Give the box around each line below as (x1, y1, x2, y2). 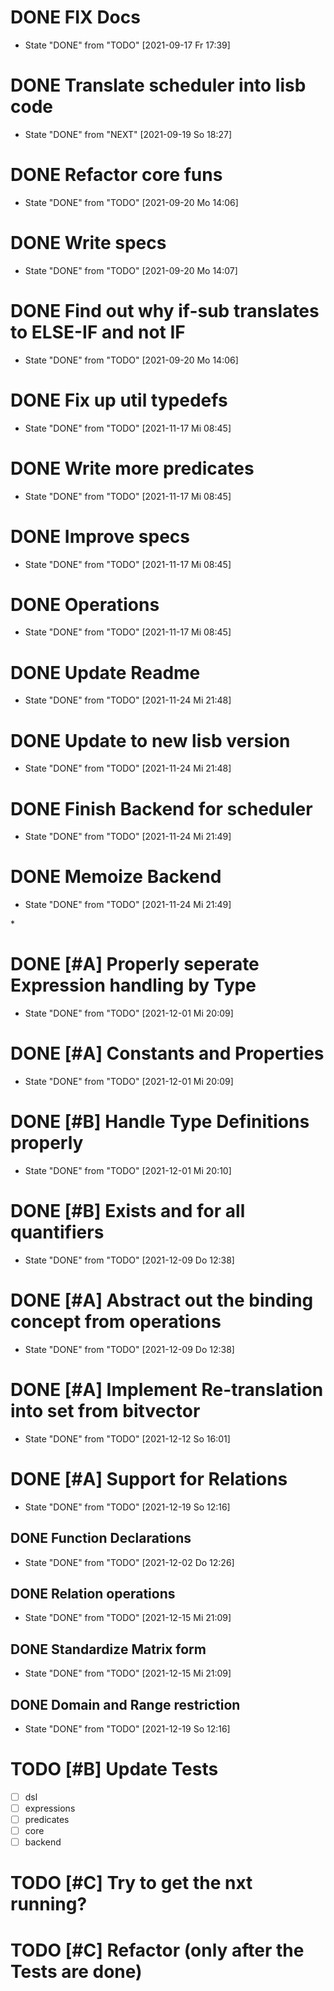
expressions (24, 1802, 76, 1814)
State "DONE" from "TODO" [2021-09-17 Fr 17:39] (24, 39, 231, 51)
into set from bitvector (10, 1400, 201, 1423)
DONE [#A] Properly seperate (10, 953, 260, 976)
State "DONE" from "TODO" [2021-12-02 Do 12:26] (24, 1556, 235, 1568)
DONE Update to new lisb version (10, 729, 291, 752)
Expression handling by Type (10, 974, 257, 997)
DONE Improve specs (10, 525, 190, 548)
